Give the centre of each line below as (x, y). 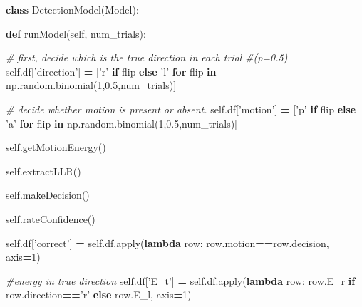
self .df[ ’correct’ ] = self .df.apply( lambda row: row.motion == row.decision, (167, 243)
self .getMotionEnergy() (56, 147)
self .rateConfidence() (51, 218)
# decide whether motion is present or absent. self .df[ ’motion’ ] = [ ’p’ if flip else (181, 109)
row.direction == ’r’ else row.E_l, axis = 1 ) (99, 295)
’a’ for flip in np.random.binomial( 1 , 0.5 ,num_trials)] (122, 123)
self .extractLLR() (43, 171)
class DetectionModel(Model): (72, 9)
